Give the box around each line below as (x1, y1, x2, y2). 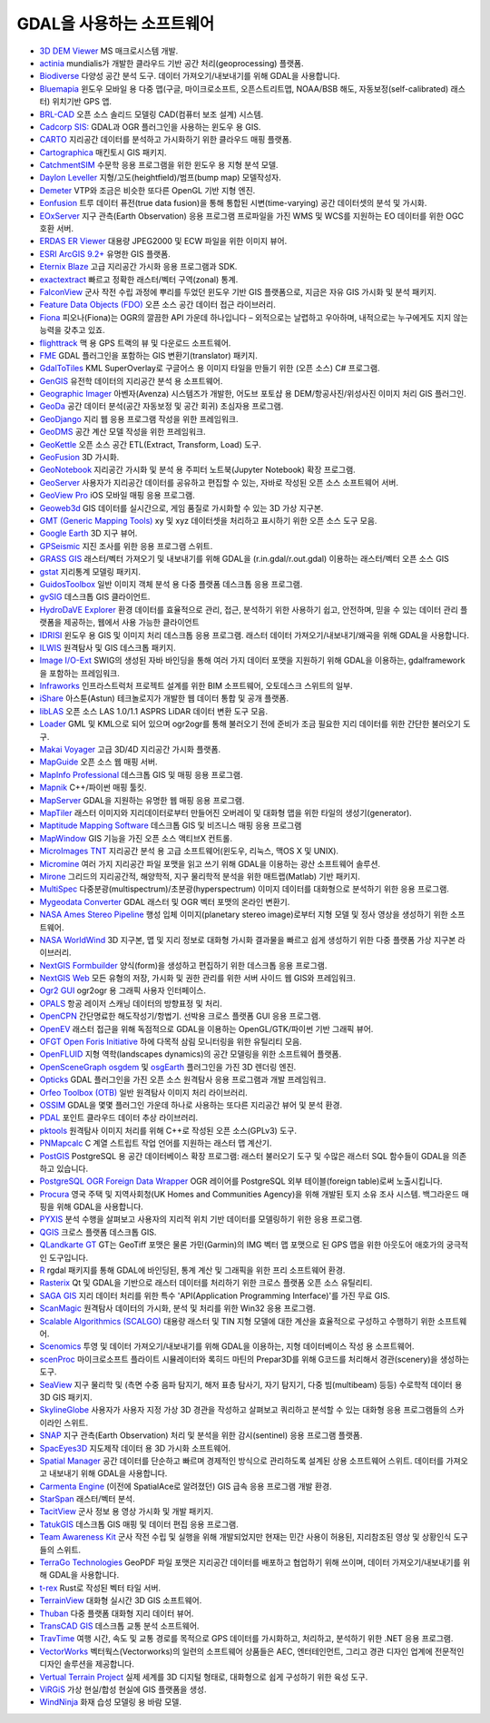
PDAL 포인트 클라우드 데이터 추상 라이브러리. (39, 1112, 199, 1123)
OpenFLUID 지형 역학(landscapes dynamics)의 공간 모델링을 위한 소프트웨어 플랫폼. (39, 1049, 342, 1059)
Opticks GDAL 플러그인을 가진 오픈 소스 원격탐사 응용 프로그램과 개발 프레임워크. (39, 1074, 327, 1085)
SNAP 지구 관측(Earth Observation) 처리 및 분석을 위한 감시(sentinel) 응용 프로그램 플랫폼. (39, 1430, 363, 1441)
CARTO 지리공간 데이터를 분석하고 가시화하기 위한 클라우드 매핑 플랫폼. (39, 134, 292, 145)
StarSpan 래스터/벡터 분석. (39, 1493, 135, 1504)
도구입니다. (48, 1252, 89, 1263)
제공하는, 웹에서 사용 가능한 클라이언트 (64, 617, 200, 628)
